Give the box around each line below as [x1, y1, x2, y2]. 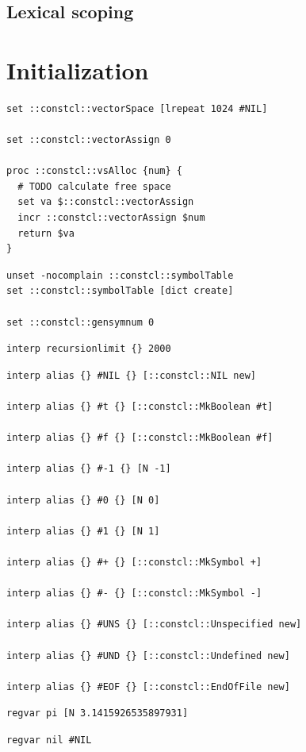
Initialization [6, 53, 149, 86]
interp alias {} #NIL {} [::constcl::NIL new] [6, 369, 256, 381]
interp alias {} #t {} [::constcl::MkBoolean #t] [6, 401, 273, 412]
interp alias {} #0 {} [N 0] [6, 494, 160, 506]
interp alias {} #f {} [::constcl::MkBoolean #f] [6, 432, 273, 444]
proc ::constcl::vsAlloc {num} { [6, 165, 182, 177]
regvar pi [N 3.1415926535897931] [6, 708, 189, 719]
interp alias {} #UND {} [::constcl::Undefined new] [6, 650, 290, 661]
